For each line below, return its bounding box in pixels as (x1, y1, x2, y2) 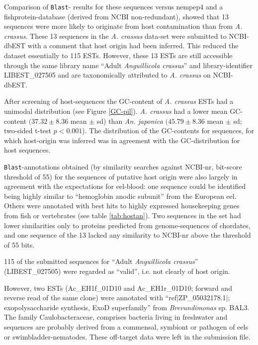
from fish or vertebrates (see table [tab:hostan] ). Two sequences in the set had (4, 210, 241, 220)
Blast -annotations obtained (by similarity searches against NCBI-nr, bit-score (4, 161, 242, 172)
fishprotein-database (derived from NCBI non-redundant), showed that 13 (4, 11, 229, 21)
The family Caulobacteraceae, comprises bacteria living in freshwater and (4, 312, 228, 322)
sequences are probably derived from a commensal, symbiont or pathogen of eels (4, 321, 248, 332)
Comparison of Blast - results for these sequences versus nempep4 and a (4, 1, 223, 11)
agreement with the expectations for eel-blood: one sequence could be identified (4, 181, 246, 191)
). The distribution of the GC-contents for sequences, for (82, 125, 255, 136)
